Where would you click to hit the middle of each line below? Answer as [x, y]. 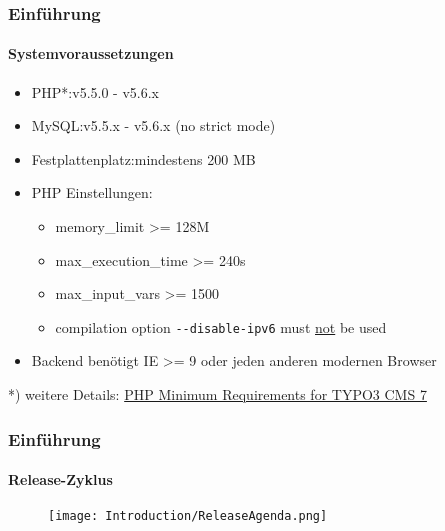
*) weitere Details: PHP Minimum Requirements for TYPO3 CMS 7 [217, 394]
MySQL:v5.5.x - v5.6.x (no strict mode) [153, 125]
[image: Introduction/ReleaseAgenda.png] [188, 516]
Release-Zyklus [60, 479]
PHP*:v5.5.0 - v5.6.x [95, 91]
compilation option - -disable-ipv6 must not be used [221, 326]
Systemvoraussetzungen [91, 53]
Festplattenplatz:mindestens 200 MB [143, 158]
